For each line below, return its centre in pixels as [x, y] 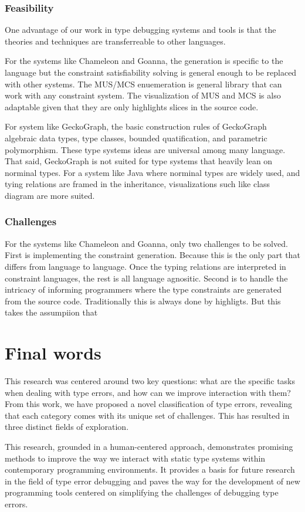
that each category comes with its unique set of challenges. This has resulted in [147, 415]
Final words [53, 353]
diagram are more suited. [50, 195]
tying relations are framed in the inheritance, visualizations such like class [138, 184]
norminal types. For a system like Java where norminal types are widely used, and [152, 172]
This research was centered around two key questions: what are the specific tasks [150, 381]
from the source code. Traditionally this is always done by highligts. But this [143, 301]
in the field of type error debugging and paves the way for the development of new [152, 481]
